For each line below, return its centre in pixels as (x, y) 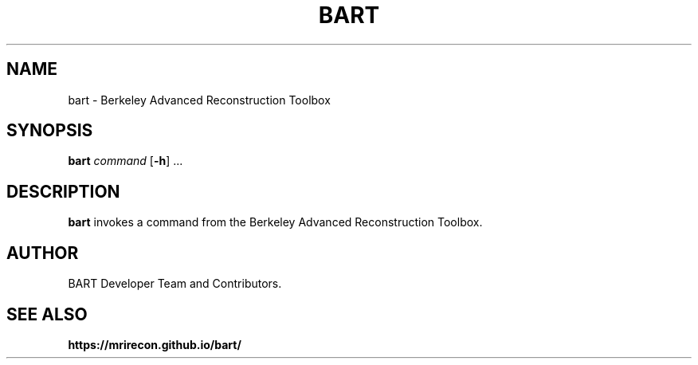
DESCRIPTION (63, 191)
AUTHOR (43, 253)
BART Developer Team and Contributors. (175, 284)
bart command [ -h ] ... (125, 161)
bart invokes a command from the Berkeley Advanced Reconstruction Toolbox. (275, 222)
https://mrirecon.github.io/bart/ (155, 344)
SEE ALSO (47, 314)
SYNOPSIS (50, 131)
